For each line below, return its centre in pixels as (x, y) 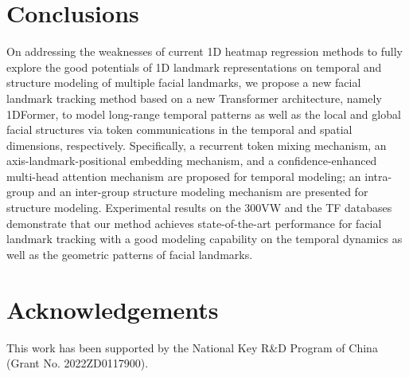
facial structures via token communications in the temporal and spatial (179, 130)
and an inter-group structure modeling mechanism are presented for (203, 192)
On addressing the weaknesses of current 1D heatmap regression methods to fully (204, 51)
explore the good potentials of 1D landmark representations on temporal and (194, 67)
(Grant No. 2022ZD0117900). (78, 363)
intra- (378, 176)
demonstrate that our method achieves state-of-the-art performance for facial (194, 223)
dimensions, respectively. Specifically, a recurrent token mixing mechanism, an (197, 145)
